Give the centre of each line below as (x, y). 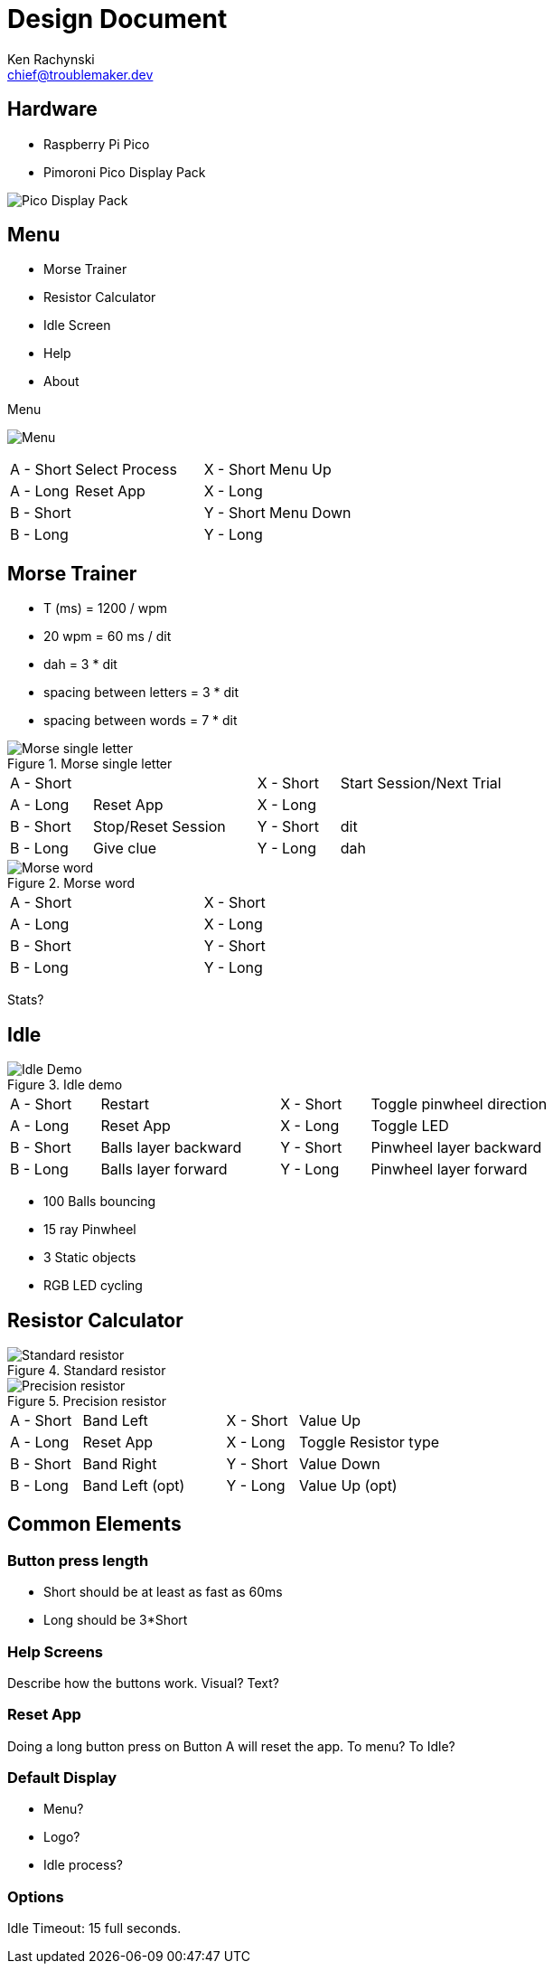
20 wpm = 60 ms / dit (108, 637)
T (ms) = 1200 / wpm (106, 608)
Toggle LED (410, 1126)
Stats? (26, 1000)
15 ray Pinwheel (90, 1230)
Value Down (340, 1463)
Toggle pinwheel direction (459, 1104)
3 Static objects (90, 1258)
